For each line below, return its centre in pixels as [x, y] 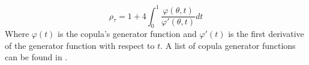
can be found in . [36, 57]
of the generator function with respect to [80, 45]
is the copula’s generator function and [127, 34]
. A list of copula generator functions [228, 45]
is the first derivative [266, 34]
